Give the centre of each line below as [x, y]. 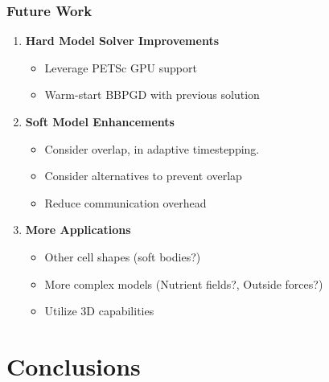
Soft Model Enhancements [100, 121]
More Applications [78, 230]
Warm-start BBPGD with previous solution [152, 94]
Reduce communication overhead [125, 202]
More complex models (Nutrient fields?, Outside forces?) [184, 283]
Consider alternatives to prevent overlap [143, 176]
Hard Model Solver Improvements [122, 41]
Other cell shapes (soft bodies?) [123, 256]
